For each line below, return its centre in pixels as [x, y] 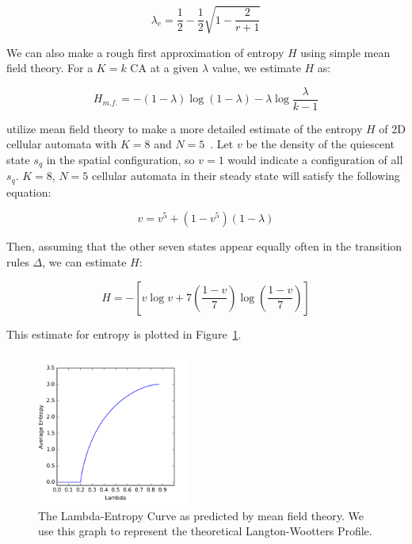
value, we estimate [256, 68]
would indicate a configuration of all [315, 159]
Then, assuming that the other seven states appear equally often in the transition [204, 246]
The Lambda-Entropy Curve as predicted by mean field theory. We [201, 515]
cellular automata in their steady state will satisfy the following [246, 176]
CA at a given [164, 68]
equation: [29, 192]
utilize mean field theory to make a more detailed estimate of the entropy [185, 128]
